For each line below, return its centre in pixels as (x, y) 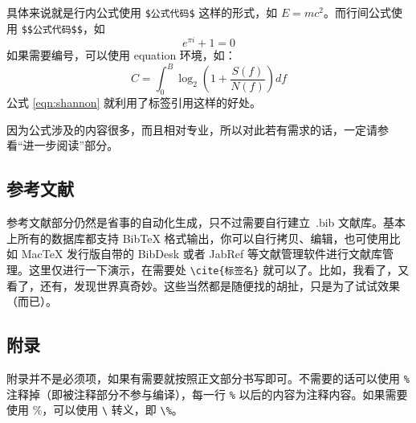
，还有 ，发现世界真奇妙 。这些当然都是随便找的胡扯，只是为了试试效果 (214, 285)
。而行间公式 (357, 12)
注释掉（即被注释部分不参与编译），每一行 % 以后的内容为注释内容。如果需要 (207, 394)
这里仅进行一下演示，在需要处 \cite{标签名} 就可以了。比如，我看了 (208, 270)
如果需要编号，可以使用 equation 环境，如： (121, 55)
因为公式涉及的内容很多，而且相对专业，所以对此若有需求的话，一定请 (192, 129)
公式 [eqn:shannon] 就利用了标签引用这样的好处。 (134, 103)
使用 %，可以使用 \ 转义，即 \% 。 (95, 410)
